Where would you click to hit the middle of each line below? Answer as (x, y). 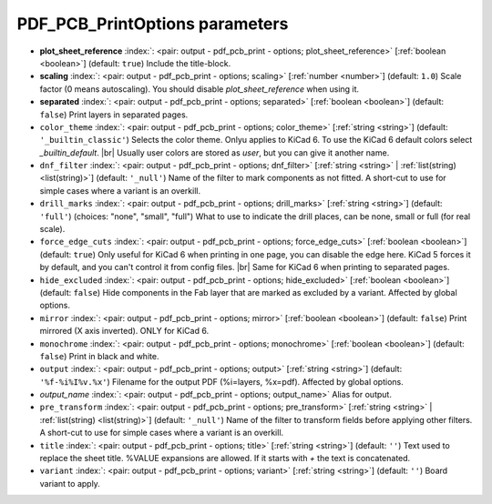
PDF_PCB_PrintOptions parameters (153, 24)
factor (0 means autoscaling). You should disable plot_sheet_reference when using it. (200, 89)
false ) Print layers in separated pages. (114, 115)
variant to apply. (70, 483)
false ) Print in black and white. (99, 356)
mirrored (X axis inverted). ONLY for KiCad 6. (124, 331)
